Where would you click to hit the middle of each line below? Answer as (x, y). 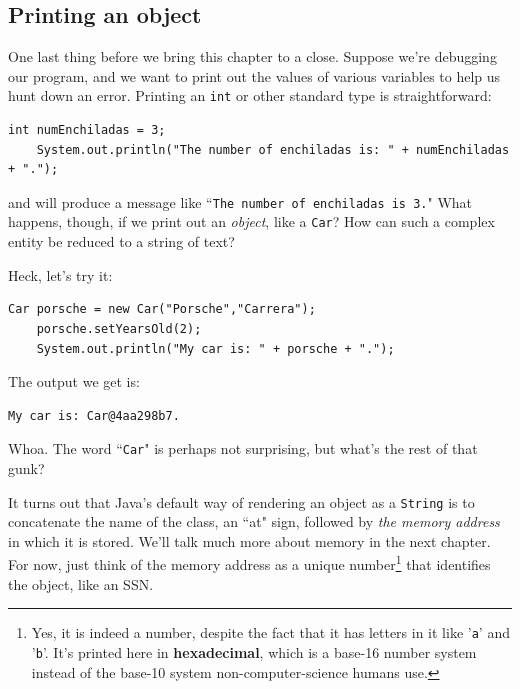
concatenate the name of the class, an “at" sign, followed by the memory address (254, 521)
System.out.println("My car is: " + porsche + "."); (215, 348)
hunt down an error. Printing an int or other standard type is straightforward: (250, 95)
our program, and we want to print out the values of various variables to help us (254, 75)
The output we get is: (74, 381)
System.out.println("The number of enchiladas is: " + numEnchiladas (273, 149)
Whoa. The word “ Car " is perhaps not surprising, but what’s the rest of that (243, 448)
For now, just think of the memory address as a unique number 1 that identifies (249, 563)
